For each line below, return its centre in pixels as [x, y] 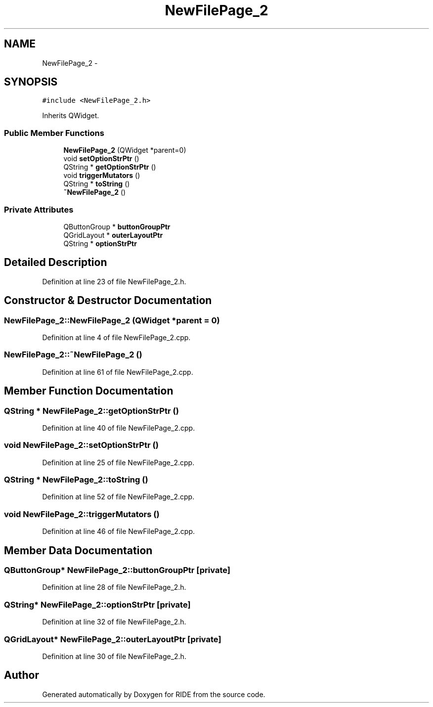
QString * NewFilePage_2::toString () [76, 480]
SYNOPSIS [31, 82]
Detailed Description [56, 263]
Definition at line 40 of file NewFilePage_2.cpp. [119, 428]
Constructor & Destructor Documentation [108, 301]
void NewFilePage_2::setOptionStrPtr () [81, 445]
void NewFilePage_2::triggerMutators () [82, 514]
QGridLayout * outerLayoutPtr [113, 235]
